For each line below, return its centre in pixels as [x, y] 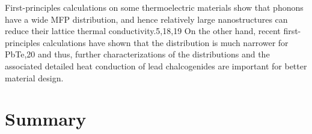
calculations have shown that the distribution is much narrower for [166, 42]
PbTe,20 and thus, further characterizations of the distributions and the [137, 54]
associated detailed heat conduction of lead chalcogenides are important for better [156, 66]
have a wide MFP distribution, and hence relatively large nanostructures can [146, 19]
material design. [34, 77]
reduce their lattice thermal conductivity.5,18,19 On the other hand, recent [143, 31]
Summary [46, 119]
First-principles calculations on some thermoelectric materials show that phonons [154, 7]
